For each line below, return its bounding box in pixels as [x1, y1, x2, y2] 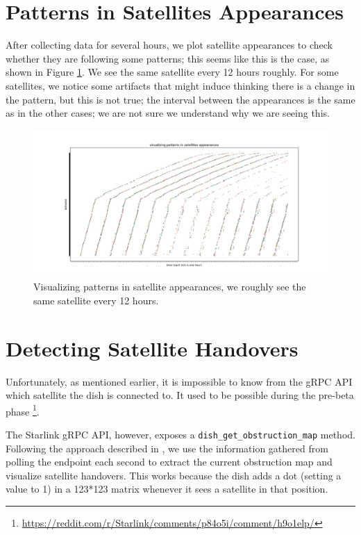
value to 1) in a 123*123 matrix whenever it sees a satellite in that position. [6, 481, 328, 496]
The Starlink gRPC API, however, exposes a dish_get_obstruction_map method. [6, 427, 355, 442]
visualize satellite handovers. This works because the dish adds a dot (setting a [6, 468, 342, 482]
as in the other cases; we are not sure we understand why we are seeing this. [6, 106, 330, 120]
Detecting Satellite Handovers [6, 334, 299, 362]
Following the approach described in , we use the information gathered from [6, 441, 328, 455]
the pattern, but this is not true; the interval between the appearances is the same [6, 92, 355, 106]
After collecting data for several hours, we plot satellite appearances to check [6, 38, 333, 52]
